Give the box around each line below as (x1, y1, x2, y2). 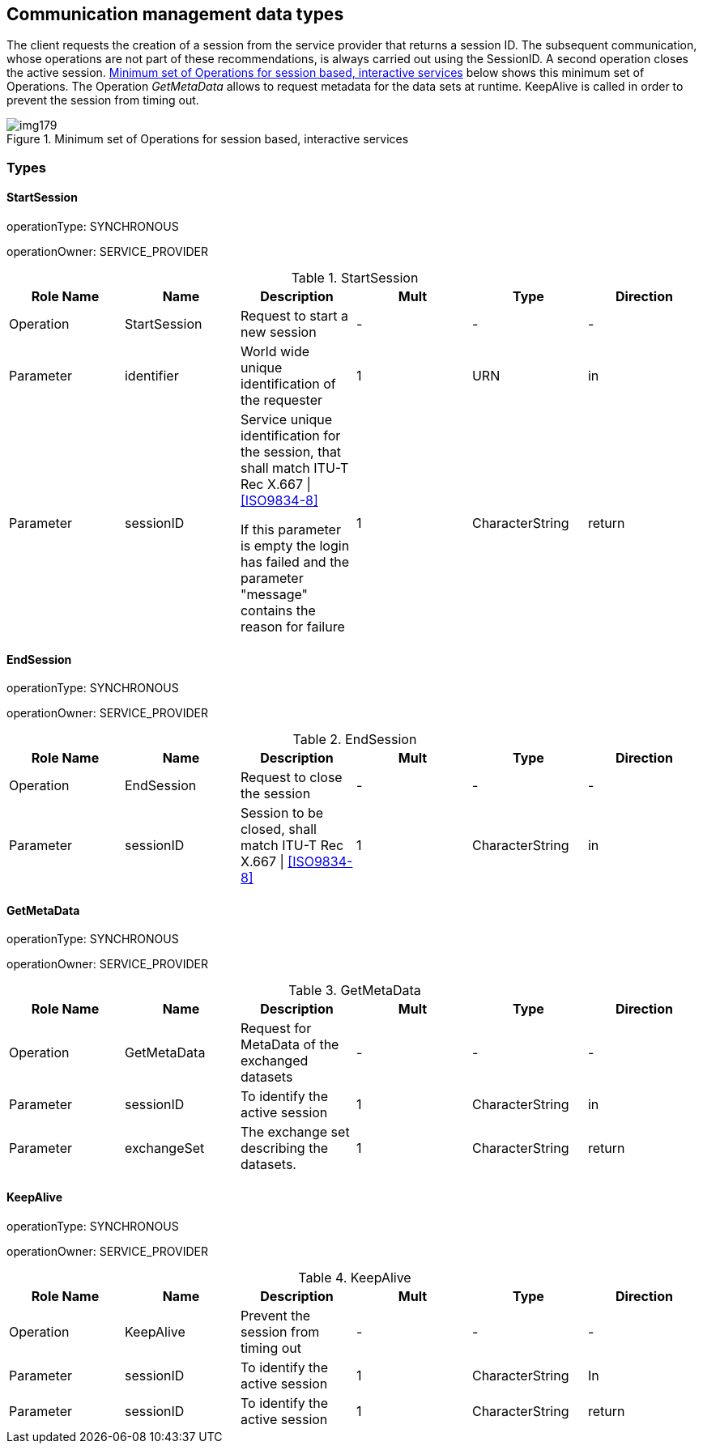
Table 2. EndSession (292, 731, 417, 748)
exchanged (240, 1052, 309, 1069)
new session (240, 324, 317, 341)
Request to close (240, 769, 343, 786)
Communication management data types (6, 4, 344, 24)
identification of (240, 376, 336, 393)
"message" (240, 586, 308, 603)
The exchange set (240, 1124, 350, 1141)
